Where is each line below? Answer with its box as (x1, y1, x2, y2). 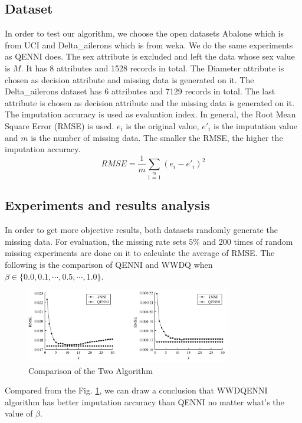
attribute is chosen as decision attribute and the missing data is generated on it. (5, 96, 295, 109)
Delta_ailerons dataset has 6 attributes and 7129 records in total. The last (5, 85, 275, 97)
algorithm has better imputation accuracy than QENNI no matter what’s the (5, 395, 284, 408)
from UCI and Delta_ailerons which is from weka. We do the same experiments (5, 38, 293, 51)
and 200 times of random (202, 235, 293, 247)
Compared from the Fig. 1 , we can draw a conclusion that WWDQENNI (5, 384, 268, 396)
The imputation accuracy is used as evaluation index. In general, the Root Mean (5, 108, 296, 120)
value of (5, 407, 33, 419)
